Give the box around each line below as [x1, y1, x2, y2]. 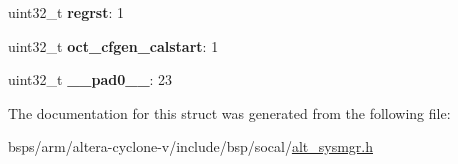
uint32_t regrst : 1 [8, 2, 125, 22]
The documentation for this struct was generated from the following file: [8, 102, 451, 123]
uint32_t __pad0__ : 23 [8, 69, 173, 90]
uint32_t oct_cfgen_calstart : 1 [8, 35, 219, 56]
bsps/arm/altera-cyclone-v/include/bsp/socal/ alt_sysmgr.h [8, 136, 373, 157]
